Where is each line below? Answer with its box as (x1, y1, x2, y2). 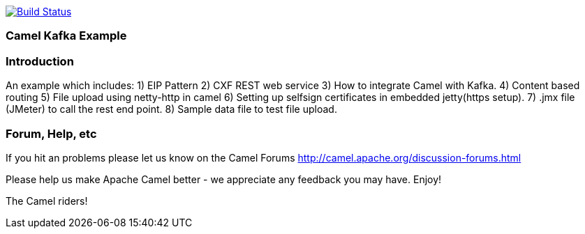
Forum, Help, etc (6, 126, 97, 141)
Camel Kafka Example (6, 29, 127, 43)
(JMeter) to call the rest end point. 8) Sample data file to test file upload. (6, 103, 337, 116)
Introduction (6, 54, 74, 68)
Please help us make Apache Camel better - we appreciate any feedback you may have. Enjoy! (6, 173, 442, 185)
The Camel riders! (6, 194, 88, 207)
